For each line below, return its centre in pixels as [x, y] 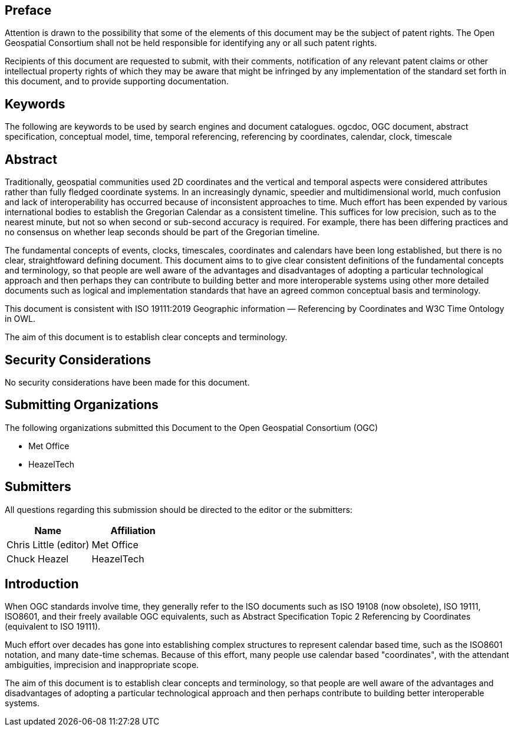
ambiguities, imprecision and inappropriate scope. [102, 665]
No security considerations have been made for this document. [127, 382]
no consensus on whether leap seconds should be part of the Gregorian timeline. [162, 232]
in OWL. [20, 319]
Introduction [42, 584]
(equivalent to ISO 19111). [53, 627]
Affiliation [133, 530]
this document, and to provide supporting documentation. [117, 81]
